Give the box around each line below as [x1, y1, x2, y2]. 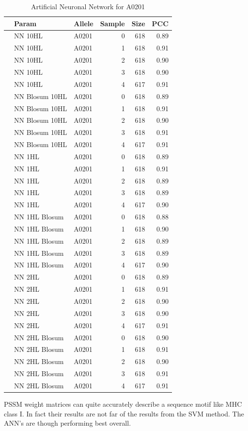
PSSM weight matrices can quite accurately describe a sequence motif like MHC [4, 399, 242, 409]
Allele [74, 18, 93, 28]
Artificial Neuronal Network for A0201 [31, 1, 145, 11]
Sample [100, 18, 125, 28]
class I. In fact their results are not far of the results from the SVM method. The [4, 408, 244, 418]
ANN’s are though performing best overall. [4, 418, 131, 428]
